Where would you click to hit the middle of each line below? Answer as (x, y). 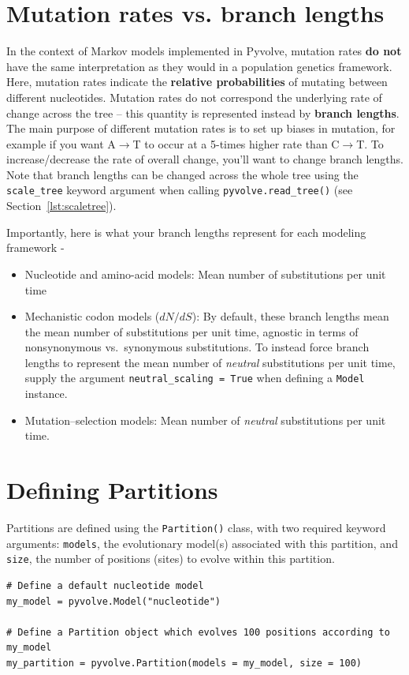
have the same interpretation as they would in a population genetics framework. (199, 66)
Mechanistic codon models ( (92, 316)
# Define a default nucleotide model (105, 586)
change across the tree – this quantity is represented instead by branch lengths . (203, 112)
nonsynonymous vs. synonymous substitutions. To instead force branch (197, 347)
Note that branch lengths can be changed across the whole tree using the (182, 174)
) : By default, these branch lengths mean (290, 316)
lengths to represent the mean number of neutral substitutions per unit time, (210, 362)
